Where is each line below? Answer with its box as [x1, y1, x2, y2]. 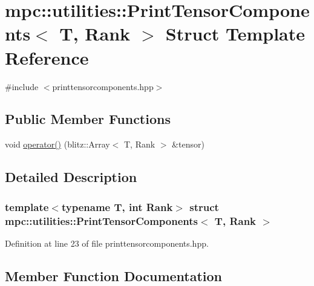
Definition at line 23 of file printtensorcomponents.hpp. [5, 236, 209, 249]
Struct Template [165, 21, 305, 46]
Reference [5, 45, 89, 70]
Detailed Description [5, 167, 137, 186]
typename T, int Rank [61, 199, 173, 214]
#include [5, 80, 39, 93]
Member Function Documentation [5, 266, 223, 285]
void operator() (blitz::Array [5, 138, 110, 151]
